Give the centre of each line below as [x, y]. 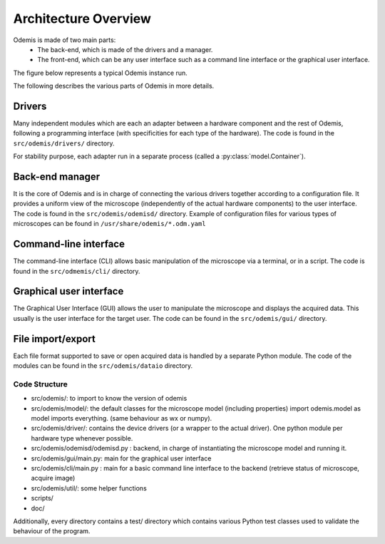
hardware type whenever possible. [82, 438]
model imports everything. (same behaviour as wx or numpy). [122, 419]
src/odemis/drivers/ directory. [64, 143]
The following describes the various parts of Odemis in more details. [114, 86]
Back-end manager [56, 177]
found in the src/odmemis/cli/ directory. [77, 271]
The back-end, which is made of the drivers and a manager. [125, 49]
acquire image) [53, 478]
